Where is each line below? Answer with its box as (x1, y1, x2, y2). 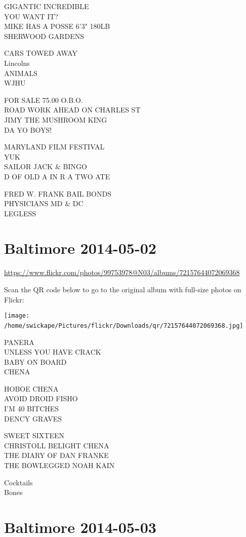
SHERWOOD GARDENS (4, 30, 85, 41)
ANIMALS (4, 67, 37, 78)
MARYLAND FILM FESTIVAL (4, 141, 105, 152)
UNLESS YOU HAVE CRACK (4, 347, 101, 357)
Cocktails (4, 477, 33, 487)
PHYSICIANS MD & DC (4, 198, 84, 209)
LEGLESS (4, 208, 36, 218)
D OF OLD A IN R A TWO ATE (4, 171, 110, 181)
